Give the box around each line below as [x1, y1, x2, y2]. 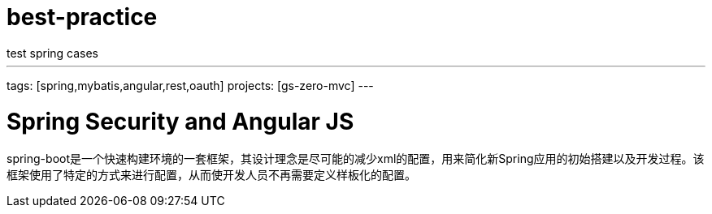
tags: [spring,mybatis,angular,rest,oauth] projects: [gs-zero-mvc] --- [7, 78, 374, 92]
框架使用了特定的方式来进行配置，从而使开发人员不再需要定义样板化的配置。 [7, 168, 416, 182]
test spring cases [7, 45, 99, 60]
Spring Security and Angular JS [7, 107, 354, 135]
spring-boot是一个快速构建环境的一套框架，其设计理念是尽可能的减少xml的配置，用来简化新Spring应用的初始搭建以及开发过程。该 [7, 152, 705, 166]
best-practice [7, 3, 158, 31]
